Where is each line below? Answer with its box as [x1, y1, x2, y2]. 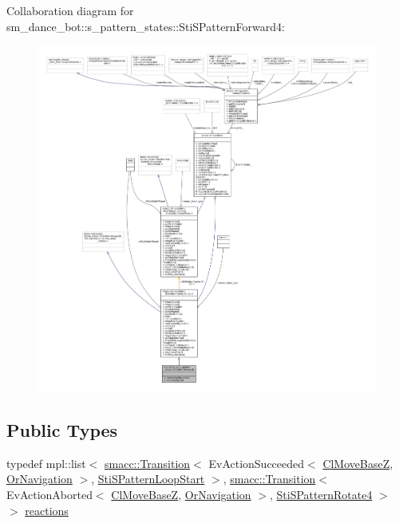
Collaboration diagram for [6, 2, 134, 18]
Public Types [6, 417, 118, 442]
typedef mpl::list [6, 454, 86, 471]
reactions [25, 501, 69, 518]
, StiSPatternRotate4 [269, 486, 373, 502]
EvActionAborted [6, 486, 93, 502]
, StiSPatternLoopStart [91, 470, 205, 487]
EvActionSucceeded [208, 454, 305, 471]
